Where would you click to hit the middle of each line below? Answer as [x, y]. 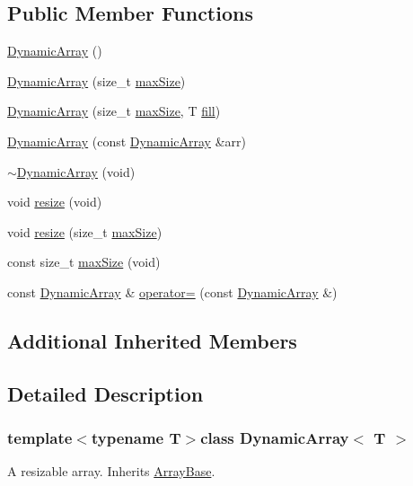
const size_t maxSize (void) [84, 262]
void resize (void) [55, 202]
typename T [136, 438]
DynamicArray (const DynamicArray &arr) [127, 141]
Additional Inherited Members [152, 340]
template [40, 438]
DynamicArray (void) [76, 171]
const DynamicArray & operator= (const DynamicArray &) [172, 292]
